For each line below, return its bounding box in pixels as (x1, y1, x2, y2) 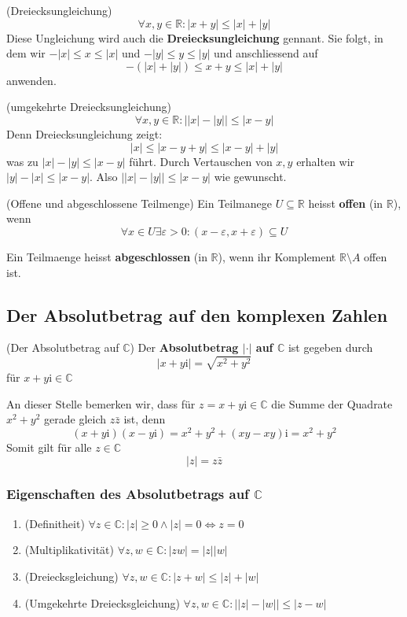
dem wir (6, 45, 46, 61)
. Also (90, 168, 118, 185)
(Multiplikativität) (24, 541, 115, 558)
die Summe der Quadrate (271, 395, 393, 412)
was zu (6, 153, 38, 169)
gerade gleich (44, 411, 107, 427)
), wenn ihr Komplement (218, 248, 336, 264)
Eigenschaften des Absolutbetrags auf (6, 484, 249, 504)
